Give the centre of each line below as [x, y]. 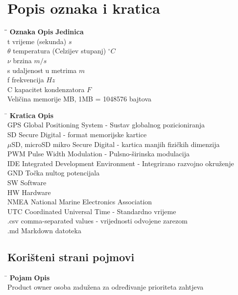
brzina [22, 60]
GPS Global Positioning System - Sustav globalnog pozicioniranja [106, 125]
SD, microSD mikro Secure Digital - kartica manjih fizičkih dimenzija [116, 144]
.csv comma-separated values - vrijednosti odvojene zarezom [97, 221]
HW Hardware [29, 192]
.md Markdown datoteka [44, 230]
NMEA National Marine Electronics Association [80, 202]
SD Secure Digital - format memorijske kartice [77, 135]
